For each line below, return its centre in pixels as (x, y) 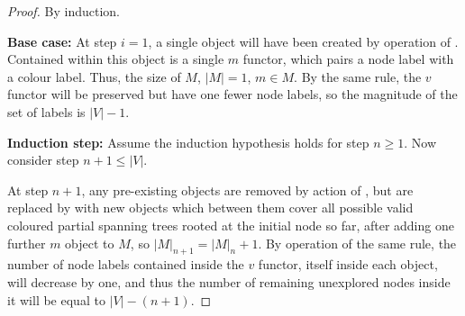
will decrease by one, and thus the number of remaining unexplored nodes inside (229, 281)
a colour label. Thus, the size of (94, 76)
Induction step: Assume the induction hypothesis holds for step (188, 142)
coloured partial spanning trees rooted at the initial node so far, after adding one (231, 225)
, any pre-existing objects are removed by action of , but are (247, 190)
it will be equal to (56, 299)
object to (90, 243)
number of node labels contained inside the (126, 264)
